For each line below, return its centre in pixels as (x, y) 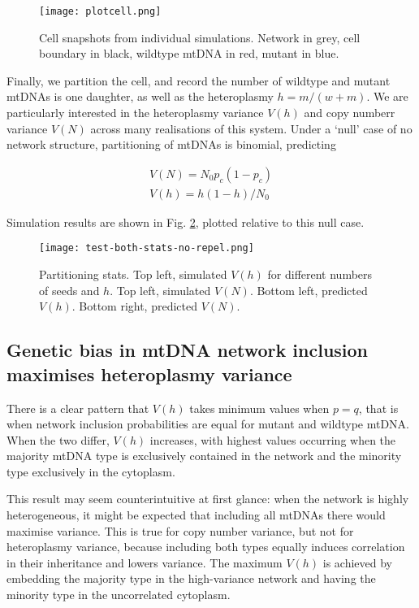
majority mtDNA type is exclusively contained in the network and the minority (204, 456)
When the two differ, (58, 439)
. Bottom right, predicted (134, 306)
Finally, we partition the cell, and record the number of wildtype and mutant (199, 80)
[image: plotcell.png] (100, 11)
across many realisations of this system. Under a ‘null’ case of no (251, 128)
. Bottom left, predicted (309, 290)
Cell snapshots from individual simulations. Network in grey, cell (200, 37)
